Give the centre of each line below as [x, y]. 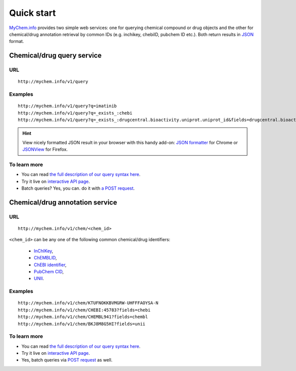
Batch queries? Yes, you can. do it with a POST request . [78, 188]
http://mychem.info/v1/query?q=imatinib [67, 106]
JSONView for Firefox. [45, 149]
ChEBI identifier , [50, 265]
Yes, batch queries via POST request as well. [67, 360]
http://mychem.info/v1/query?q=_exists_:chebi [75, 113]
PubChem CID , [49, 272]
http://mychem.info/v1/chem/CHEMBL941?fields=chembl [83, 317]
